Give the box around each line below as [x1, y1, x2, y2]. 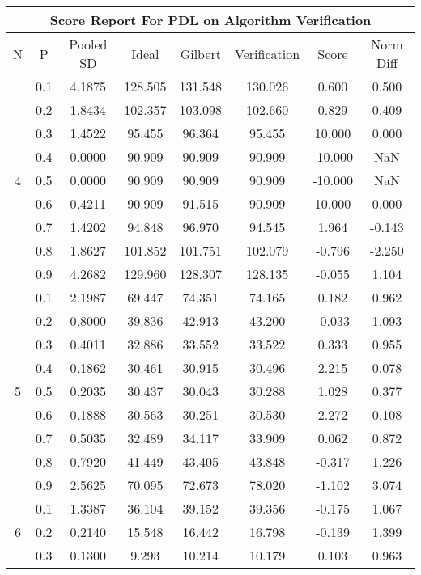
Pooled [69, 35, 108, 53]
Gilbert [180, 44, 222, 63]
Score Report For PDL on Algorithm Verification [49, 11, 372, 29]
